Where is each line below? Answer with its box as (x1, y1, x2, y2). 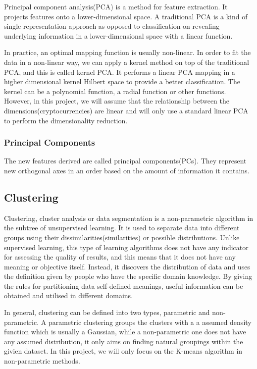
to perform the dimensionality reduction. (4, 115, 128, 125)
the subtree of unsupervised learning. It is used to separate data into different (4, 222, 240, 233)
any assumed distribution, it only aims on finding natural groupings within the (4, 336, 243, 346)
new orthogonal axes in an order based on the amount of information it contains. (4, 165, 250, 175)
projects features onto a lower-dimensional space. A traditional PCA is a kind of (4, 11, 248, 21)
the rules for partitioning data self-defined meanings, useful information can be (4, 280, 243, 291)
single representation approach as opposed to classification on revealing (4, 21, 220, 31)
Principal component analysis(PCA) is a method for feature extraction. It (4, 1, 228, 11)
